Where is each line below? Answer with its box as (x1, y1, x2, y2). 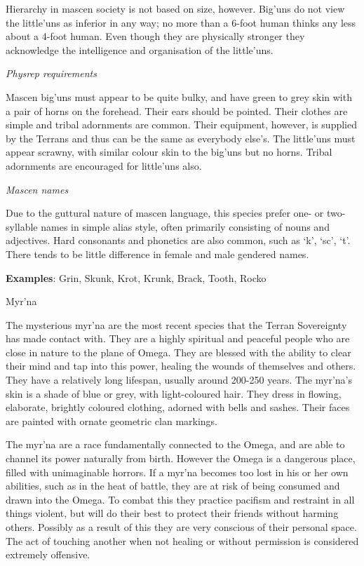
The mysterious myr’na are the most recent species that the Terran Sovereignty (6, 317, 347, 332)
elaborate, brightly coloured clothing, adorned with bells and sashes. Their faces (6, 400, 350, 415)
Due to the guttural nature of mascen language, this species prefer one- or (6, 205, 324, 220)
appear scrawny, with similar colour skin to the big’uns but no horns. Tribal (6, 144, 332, 159)
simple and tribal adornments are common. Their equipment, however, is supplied (6, 117, 358, 132)
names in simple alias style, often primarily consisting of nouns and (41, 219, 330, 234)
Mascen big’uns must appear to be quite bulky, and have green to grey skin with (6, 89, 352, 104)
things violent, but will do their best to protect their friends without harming (6, 506, 339, 520)
